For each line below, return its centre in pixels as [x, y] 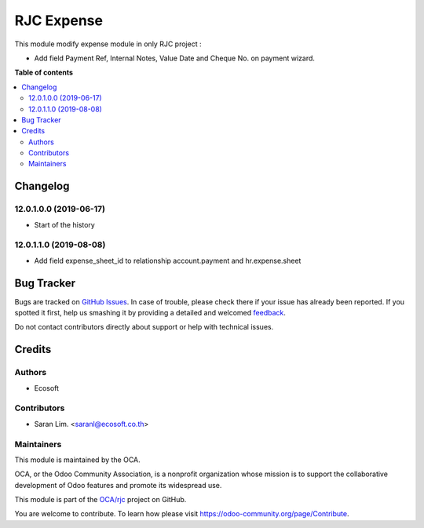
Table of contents [44, 73]
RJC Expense [59, 20]
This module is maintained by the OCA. [77, 460]
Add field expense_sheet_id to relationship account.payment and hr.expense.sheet [168, 260]
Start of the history [65, 224]
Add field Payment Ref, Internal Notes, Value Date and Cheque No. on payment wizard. [175, 58]
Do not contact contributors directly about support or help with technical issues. [144, 327]
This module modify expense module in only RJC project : [108, 44]
